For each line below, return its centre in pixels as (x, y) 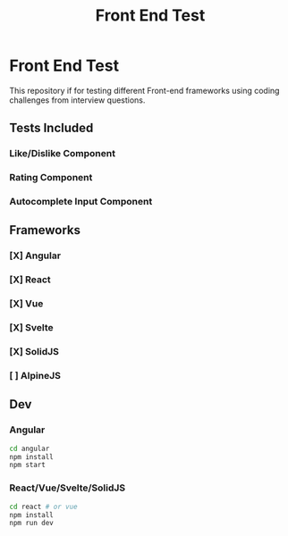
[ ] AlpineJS (35, 376)
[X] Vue (26, 304)
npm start (28, 465)
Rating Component (51, 178)
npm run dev (31, 523)
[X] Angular (35, 255)
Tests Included (51, 128)
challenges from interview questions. (77, 100)
